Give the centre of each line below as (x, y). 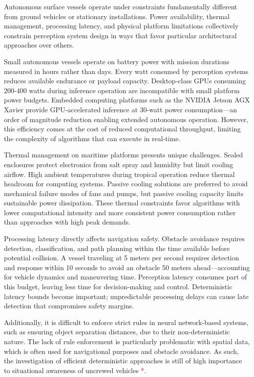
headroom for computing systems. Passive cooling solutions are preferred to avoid (126, 184)
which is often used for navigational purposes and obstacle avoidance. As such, (121, 351)
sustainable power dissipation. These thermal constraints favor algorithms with (122, 203)
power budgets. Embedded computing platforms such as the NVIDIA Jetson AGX (127, 100)
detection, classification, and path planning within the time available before (117, 248)
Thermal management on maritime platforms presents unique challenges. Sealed (124, 155)
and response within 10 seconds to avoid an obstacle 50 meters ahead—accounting (127, 267)
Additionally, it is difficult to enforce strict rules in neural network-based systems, (126, 322)
